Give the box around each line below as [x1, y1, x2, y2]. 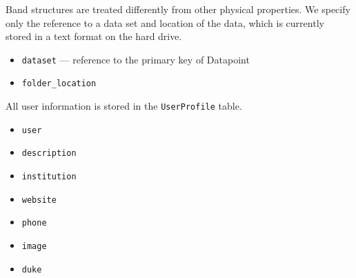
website [21, 195, 57, 205]
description [21, 148, 77, 159]
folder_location [21, 79, 97, 89]
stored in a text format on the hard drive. [6, 29, 182, 43]
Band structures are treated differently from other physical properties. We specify [6, 2, 350, 16]
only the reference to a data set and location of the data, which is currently [6, 15, 324, 30]
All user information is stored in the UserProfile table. [6, 99, 242, 113]
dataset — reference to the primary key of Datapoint [21, 52, 250, 66]
